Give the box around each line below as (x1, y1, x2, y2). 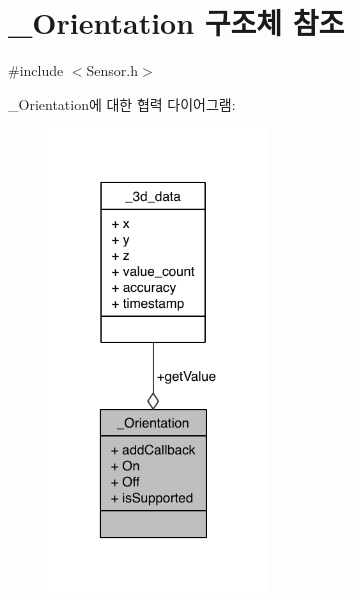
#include (8, 60, 64, 81)
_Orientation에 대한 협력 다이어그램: (8, 93, 236, 114)
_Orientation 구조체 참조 (8, 2, 345, 43)
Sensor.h (86, 60, 139, 81)
